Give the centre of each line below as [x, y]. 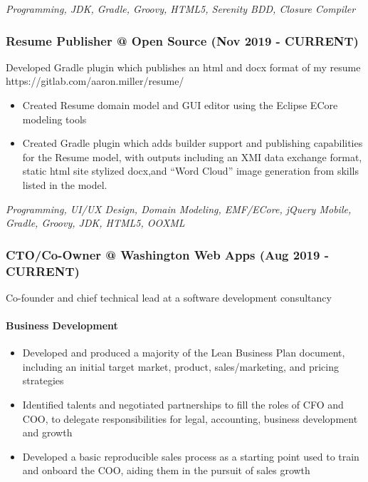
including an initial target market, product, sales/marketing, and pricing [180, 366]
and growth [47, 432]
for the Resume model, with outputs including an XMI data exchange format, [192, 157]
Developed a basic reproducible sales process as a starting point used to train [191, 456]
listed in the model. [65, 184]
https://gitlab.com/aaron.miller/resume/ [95, 81]
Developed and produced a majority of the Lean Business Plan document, [184, 353]
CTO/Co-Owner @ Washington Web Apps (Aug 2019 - [167, 254]
